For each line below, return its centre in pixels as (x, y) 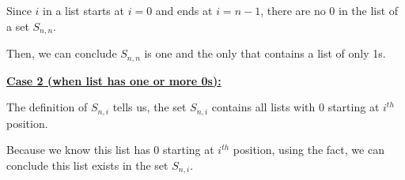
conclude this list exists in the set (87, 165)
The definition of (47, 107)
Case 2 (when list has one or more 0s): (114, 80)
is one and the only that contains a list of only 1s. (265, 53)
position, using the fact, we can (308, 150)
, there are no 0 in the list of (329, 10)
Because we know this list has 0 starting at (110, 150)
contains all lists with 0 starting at (295, 107)
